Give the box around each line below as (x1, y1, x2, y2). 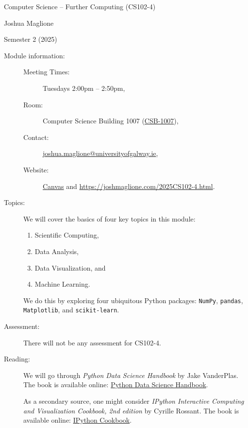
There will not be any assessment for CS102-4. (23, 337, 161, 347)
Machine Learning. (34, 279, 90, 289)
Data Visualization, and (34, 262, 106, 273)
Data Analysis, (34, 246, 79, 256)
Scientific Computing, (34, 230, 99, 240)
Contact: (23, 132, 49, 142)
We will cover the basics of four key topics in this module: (23, 213, 196, 223)
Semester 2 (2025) (4, 34, 57, 44)
